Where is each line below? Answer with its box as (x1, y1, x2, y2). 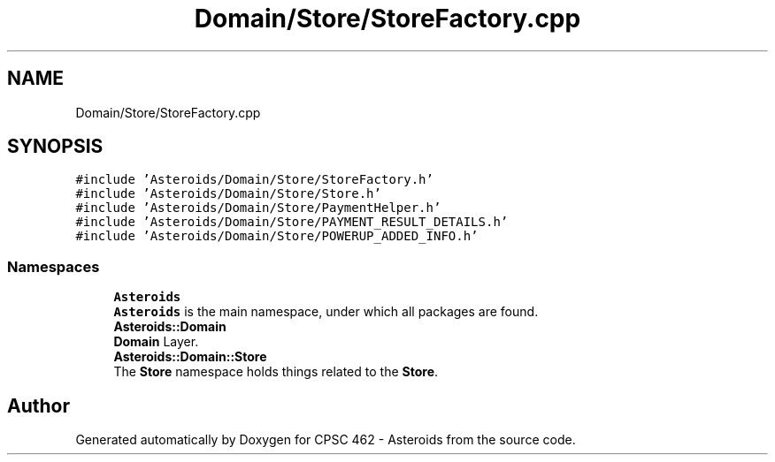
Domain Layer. (113, 334, 199, 350)
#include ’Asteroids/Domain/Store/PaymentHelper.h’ (75, 201, 441, 216)
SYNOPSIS (7, 135, 104, 158)
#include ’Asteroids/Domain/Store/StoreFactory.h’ (75, 172, 434, 187)
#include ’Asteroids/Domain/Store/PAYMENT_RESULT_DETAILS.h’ (75, 215, 509, 230)
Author (7, 394, 70, 417)
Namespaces (7, 257, 100, 276)
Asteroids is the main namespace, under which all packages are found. (113, 304, 539, 320)
